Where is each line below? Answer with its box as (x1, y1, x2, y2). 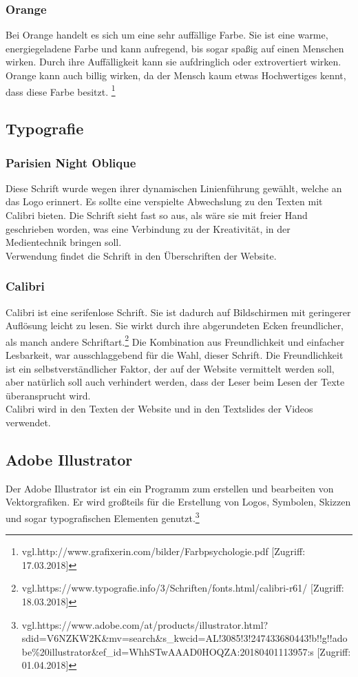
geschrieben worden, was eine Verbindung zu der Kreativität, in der (6, 221, 291, 236)
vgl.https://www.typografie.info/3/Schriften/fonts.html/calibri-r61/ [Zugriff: (21, 581, 344, 595)
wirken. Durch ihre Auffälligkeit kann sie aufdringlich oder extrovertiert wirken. (6, 54, 341, 69)
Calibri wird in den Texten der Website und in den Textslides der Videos (6, 402, 313, 416)
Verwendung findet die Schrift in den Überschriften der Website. (6, 248, 277, 262)
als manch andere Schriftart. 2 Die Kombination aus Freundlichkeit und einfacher (6, 332, 345, 348)
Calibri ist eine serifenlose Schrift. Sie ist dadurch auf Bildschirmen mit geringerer (6, 304, 351, 319)
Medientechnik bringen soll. (6, 235, 122, 249)
